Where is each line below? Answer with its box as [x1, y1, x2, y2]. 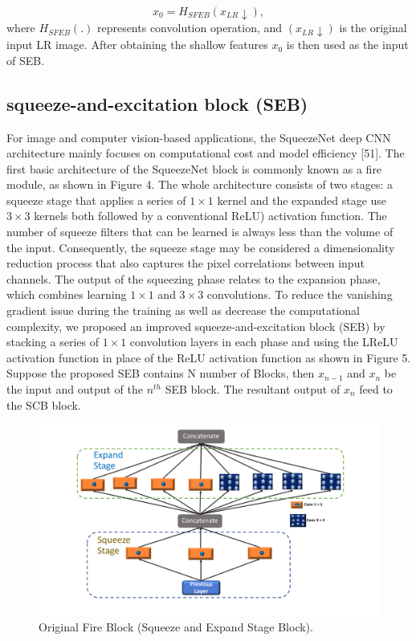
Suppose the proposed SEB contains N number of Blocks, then [6, 365, 315, 382]
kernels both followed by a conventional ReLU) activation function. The [34, 207, 387, 224]
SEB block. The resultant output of [165, 381, 341, 398]
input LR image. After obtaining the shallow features [6, 36, 268, 53]
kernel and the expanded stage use [217, 191, 387, 208]
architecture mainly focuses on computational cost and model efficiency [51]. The [6, 145, 405, 161]
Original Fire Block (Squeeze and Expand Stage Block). [39, 619, 313, 635]
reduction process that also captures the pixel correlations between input [6, 255, 365, 272]
